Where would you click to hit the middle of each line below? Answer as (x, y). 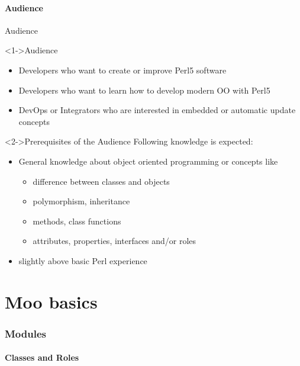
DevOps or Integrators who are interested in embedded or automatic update (157, 110)
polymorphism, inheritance (81, 201)
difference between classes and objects (101, 181)
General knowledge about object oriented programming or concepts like (148, 161)
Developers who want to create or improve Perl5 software (122, 70)
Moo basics (51, 301)
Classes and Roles (42, 357)
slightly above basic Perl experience (83, 260)
